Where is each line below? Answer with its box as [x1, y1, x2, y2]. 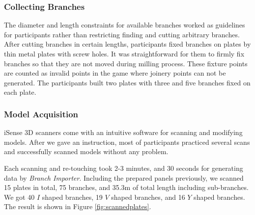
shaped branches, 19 [42, 191, 103, 202]
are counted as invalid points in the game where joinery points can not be [4, 68, 226, 78]
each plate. [4, 87, 36, 97]
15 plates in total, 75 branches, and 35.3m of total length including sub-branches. [4, 182, 249, 192]
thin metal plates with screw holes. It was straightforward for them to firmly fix [4, 49, 245, 58]
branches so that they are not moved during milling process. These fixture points [4, 58, 248, 68]
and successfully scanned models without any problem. [4, 146, 169, 157]
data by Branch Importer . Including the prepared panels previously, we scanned [4, 172, 244, 183]
